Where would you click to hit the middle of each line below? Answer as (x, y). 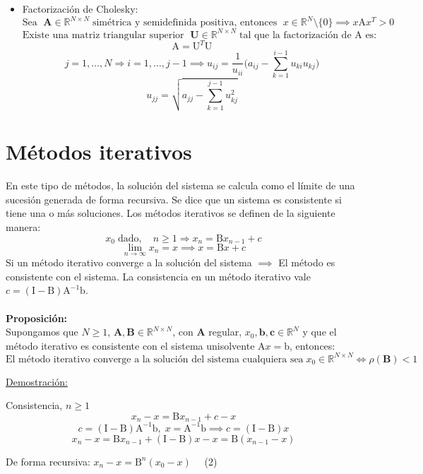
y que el (320, 332)
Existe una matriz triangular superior (103, 35)
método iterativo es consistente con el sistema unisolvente (130, 345)
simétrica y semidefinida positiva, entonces (185, 23)
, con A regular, (207, 332)
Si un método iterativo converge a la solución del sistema (129, 262)
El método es (307, 262)
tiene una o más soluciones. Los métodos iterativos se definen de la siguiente (171, 213)
